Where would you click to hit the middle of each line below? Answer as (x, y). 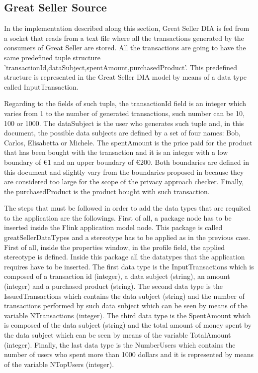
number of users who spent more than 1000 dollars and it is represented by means (129, 354)
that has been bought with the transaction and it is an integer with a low (116, 152)
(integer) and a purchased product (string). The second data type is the (113, 286)
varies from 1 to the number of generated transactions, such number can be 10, (124, 113)
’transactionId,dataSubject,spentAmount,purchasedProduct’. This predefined (121, 67)
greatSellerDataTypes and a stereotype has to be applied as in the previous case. (127, 237)
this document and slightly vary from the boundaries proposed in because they (124, 172)
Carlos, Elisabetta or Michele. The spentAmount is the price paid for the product (128, 142)
